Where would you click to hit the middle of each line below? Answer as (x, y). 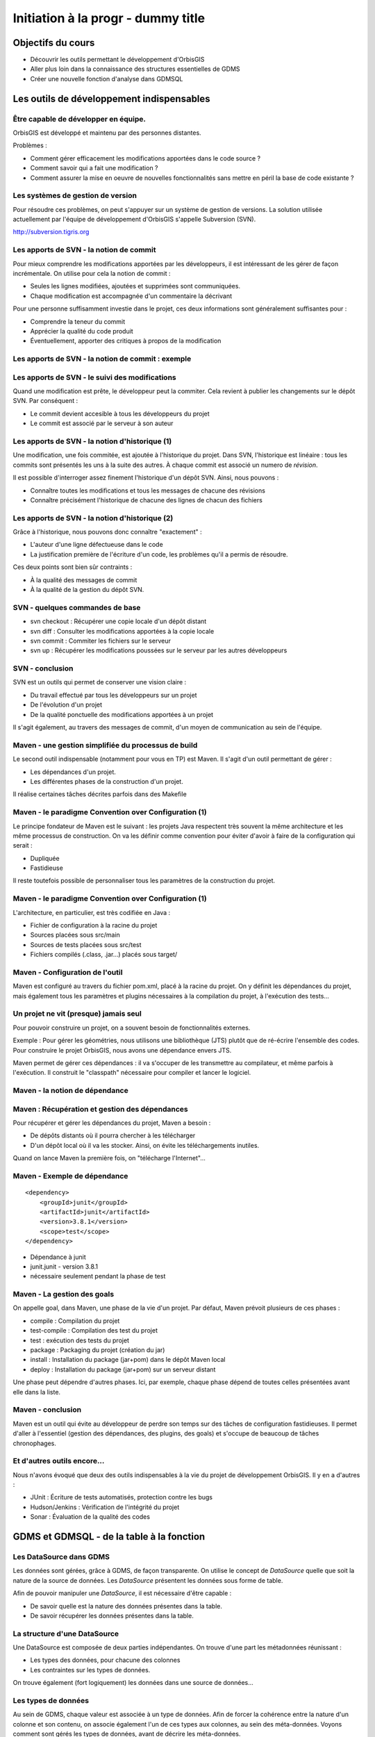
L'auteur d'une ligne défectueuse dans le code (97, 545)
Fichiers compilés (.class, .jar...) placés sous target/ (104, 955)
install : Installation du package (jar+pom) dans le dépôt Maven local (128, 1360)
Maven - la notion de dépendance (70, 1091)
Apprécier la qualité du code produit (82, 331)
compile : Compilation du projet (75, 1321)
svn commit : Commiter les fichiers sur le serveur (101, 641)
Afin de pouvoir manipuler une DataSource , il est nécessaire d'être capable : (122, 1593)
